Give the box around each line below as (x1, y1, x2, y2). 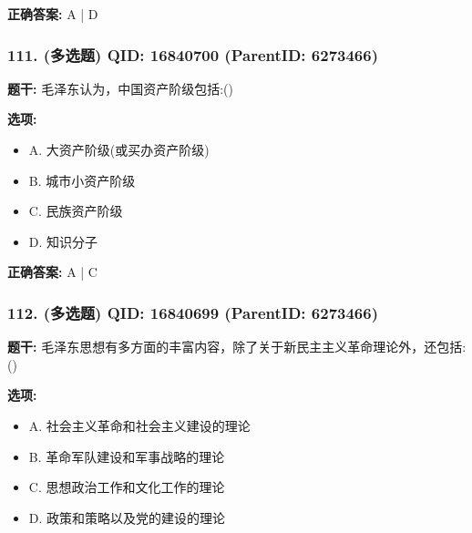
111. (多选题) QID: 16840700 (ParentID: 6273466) (7, 43, 378, 66)
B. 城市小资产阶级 (28, 170, 136, 190)
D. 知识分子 (28, 231, 98, 251)
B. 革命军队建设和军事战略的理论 (28, 446, 225, 466)
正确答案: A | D (7, 5, 98, 23)
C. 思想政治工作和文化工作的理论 (28, 477, 225, 497)
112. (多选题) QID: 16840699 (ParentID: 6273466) (7, 301, 378, 323)
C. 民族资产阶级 (28, 201, 123, 220)
